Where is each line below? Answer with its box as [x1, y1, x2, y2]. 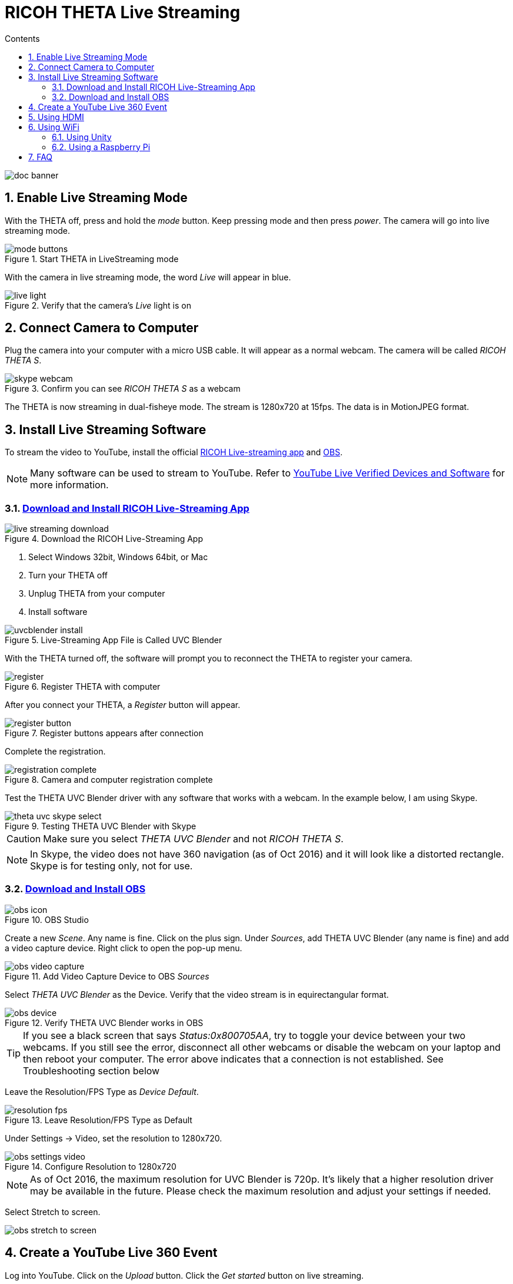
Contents [5, 33, 40, 44]
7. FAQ [28, 151, 53, 162]
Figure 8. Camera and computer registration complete [5, 775, 213, 785]
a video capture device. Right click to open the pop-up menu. [5, 942, 242, 953]
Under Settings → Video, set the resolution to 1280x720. [5, 1133, 222, 1143]
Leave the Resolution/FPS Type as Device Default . [5, 1086, 199, 1097]
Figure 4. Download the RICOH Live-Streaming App [5, 534, 203, 544]
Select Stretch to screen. [5, 1206, 101, 1217]
